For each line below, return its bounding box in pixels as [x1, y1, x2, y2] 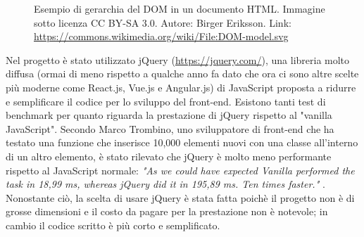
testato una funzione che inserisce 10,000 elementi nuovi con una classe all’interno [6, 135, 358, 150]
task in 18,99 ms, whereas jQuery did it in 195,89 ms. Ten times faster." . [6, 177, 325, 191]
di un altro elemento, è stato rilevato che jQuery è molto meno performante [6, 148, 332, 163]
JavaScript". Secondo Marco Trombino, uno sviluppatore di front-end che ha [6, 121, 334, 136]
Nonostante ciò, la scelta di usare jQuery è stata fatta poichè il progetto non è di [6, 190, 355, 205]
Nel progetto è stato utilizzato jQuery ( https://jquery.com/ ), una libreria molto [6, 52, 350, 67]
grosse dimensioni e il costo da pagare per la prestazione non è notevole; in [6, 204, 328, 219]
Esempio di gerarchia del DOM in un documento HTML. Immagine [34, 1, 325, 15]
